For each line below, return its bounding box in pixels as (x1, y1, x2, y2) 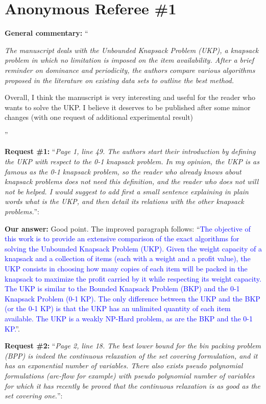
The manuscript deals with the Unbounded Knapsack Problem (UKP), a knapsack (5, 44, 259, 55)
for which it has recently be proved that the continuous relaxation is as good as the (5, 380, 260, 391)
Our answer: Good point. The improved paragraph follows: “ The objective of (5, 223, 251, 234)
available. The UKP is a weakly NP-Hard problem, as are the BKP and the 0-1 (5, 313, 253, 323)
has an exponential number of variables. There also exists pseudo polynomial (5, 360, 243, 371)
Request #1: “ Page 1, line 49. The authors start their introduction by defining (5, 146, 256, 157)
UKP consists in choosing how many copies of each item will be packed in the (5, 263, 248, 273)
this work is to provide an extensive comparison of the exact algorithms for (5, 233, 239, 244)
